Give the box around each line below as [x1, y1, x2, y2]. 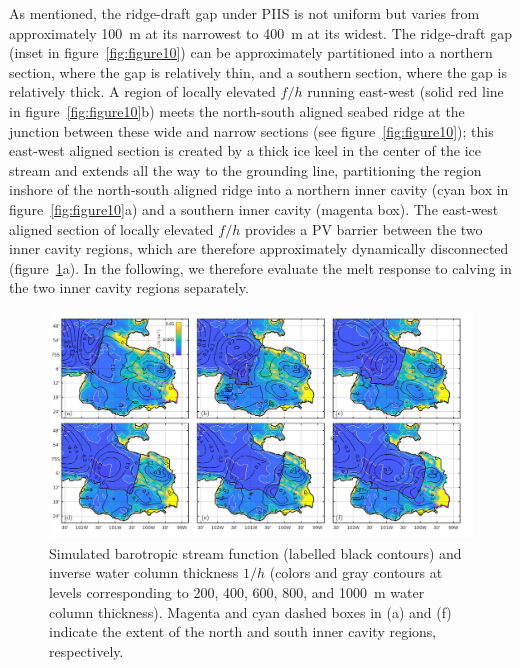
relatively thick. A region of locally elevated [9, 81, 276, 102]
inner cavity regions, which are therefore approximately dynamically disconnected [9, 238, 509, 259]
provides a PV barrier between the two [244, 218, 483, 239]
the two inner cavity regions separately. [9, 277, 249, 298]
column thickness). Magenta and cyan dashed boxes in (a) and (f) [49, 601, 452, 622]
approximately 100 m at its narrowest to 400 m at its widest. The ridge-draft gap [9, 22, 512, 43]
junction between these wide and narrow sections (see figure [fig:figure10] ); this [9, 120, 494, 141]
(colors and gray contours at [269, 562, 443, 583]
